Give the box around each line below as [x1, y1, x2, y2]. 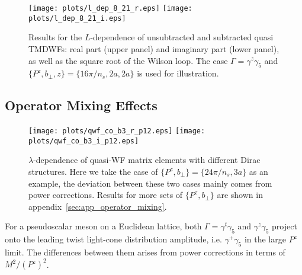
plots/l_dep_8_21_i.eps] [28, 14, 126, 23]
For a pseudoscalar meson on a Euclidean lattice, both [5, 220, 202, 232]
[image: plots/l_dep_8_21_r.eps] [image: [28, 4, 192, 12]
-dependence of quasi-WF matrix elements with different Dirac [33, 154, 261, 166]
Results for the [28, 31, 82, 43]
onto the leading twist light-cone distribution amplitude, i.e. [5, 233, 222, 245]
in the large [244, 233, 286, 245]
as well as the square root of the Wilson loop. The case [28, 54, 228, 66]
